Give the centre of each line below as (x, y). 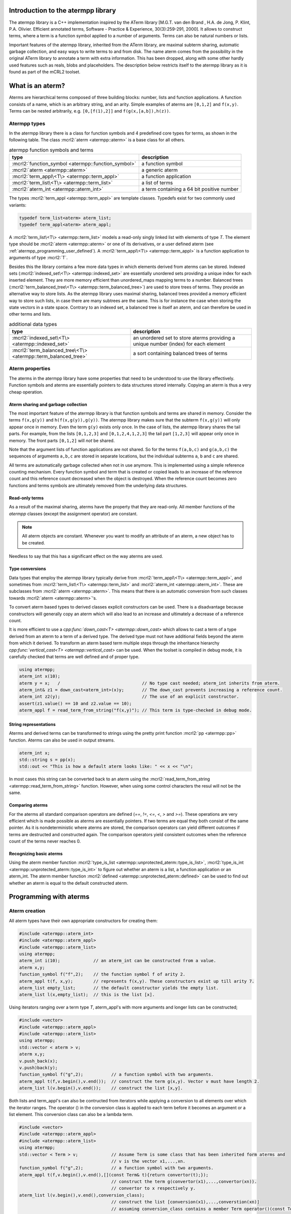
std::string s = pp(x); (48, 759)
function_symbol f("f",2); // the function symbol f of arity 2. (102, 974)
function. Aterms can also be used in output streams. (62, 740)
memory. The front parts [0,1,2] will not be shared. (62, 440)
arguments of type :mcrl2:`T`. (38, 258)
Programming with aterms (49, 897)
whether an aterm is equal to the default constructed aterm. (69, 883)
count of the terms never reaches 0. (45, 841)
